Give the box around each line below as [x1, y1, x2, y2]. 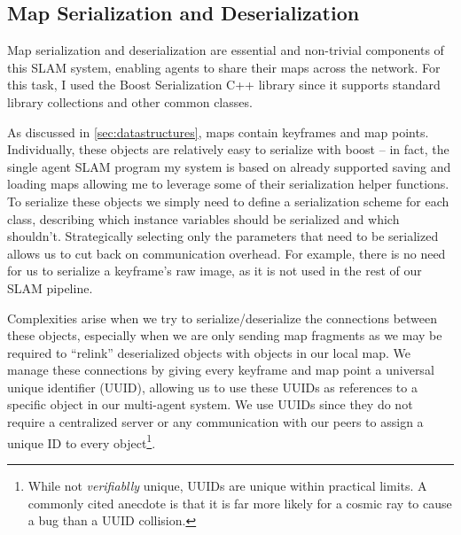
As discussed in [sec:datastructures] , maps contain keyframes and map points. [7, 122, 429, 141]
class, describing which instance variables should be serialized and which [7, 209, 400, 228]
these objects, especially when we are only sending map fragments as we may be [7, 326, 442, 345]
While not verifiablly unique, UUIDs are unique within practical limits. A [27, 476, 427, 494]
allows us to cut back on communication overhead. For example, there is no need [7, 244, 446, 262]
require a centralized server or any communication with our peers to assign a [7, 413, 424, 431]
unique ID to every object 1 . [7, 430, 156, 452]
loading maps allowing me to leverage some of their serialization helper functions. [7, 174, 449, 193]
